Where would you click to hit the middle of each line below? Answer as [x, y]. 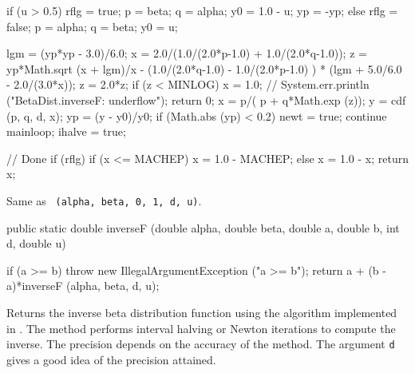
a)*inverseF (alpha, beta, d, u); [83, 286]
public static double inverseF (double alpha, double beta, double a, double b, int [203, 227]
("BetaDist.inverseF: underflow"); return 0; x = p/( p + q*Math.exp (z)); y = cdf [206, 99]
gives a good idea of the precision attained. [111, 359]
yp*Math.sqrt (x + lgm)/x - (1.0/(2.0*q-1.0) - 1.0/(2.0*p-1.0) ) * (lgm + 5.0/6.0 [204, 68]
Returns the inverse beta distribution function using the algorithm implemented [202, 312]
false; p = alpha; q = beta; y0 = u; [92, 26]
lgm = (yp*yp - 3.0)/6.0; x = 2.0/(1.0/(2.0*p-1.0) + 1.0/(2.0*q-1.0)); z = [187, 53]
